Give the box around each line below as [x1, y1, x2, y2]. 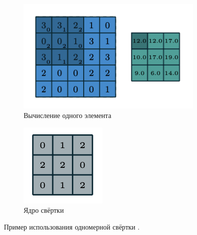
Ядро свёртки [24, 205, 64, 215]
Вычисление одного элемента [24, 110, 111, 120]
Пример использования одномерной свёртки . [4, 222, 140, 232]
